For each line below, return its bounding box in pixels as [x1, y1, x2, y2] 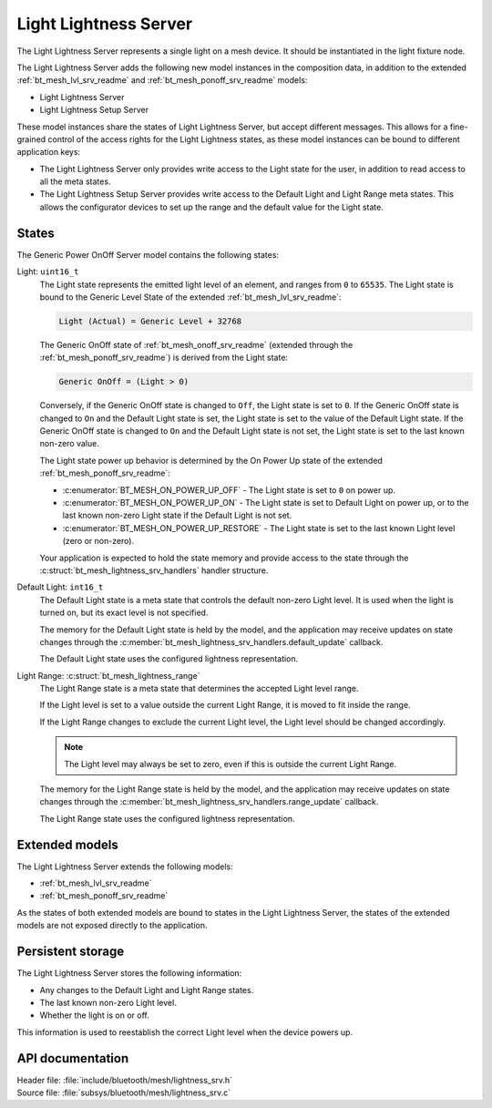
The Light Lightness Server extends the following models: [16, 861, 234, 872]
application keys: [16, 147, 81, 158]
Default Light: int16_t [16, 581, 104, 592]
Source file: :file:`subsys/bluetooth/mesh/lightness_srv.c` [16, 1087, 231, 1098]
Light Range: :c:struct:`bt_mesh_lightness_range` [16, 670, 200, 681]
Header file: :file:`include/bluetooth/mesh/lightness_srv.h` [16, 1074, 232, 1085]
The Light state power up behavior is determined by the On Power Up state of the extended [39, 455, 383, 466]
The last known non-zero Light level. [39, 997, 177, 1008]
